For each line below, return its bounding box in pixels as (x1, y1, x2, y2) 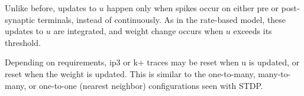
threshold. (5, 36, 41, 48)
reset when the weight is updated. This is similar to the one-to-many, (5, 67, 256, 80)
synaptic (5, 13, 35, 25)
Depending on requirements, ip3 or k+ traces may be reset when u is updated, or (5, 56, 300, 68)
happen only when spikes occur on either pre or (106, 2, 279, 14)
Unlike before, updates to (5, 2, 96, 14)
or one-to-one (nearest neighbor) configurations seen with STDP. (28, 79, 263, 91)
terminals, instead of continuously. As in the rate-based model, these (37, 13, 286, 25)
